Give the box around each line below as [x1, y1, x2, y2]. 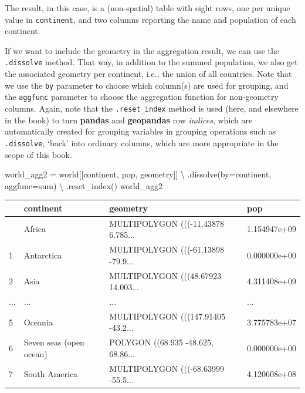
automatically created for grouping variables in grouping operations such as [5, 125, 276, 137]
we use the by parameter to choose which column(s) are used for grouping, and [5, 79, 289, 91]
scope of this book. [5, 148, 72, 160]
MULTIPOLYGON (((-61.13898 [109, 243, 224, 256]
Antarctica [23, 248, 62, 261]
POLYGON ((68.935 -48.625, [109, 336, 213, 348]
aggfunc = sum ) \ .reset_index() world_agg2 [5, 179, 163, 192]
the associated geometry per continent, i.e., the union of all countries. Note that [5, 68, 292, 80]
